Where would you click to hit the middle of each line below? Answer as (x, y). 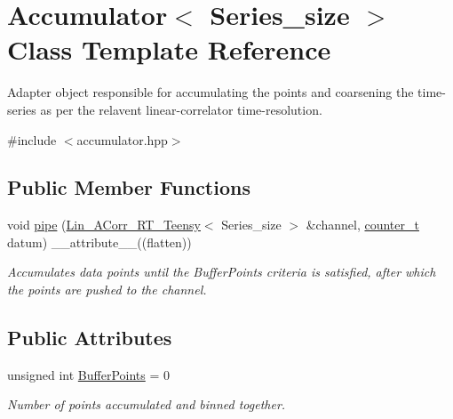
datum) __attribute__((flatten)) (99, 242)
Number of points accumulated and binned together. (147, 404)
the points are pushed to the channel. (107, 290)
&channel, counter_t (362, 225)
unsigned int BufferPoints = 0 (88, 374)
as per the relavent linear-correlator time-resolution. (181, 109)
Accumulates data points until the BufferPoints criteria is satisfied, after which (222, 272)
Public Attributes (90, 338)
